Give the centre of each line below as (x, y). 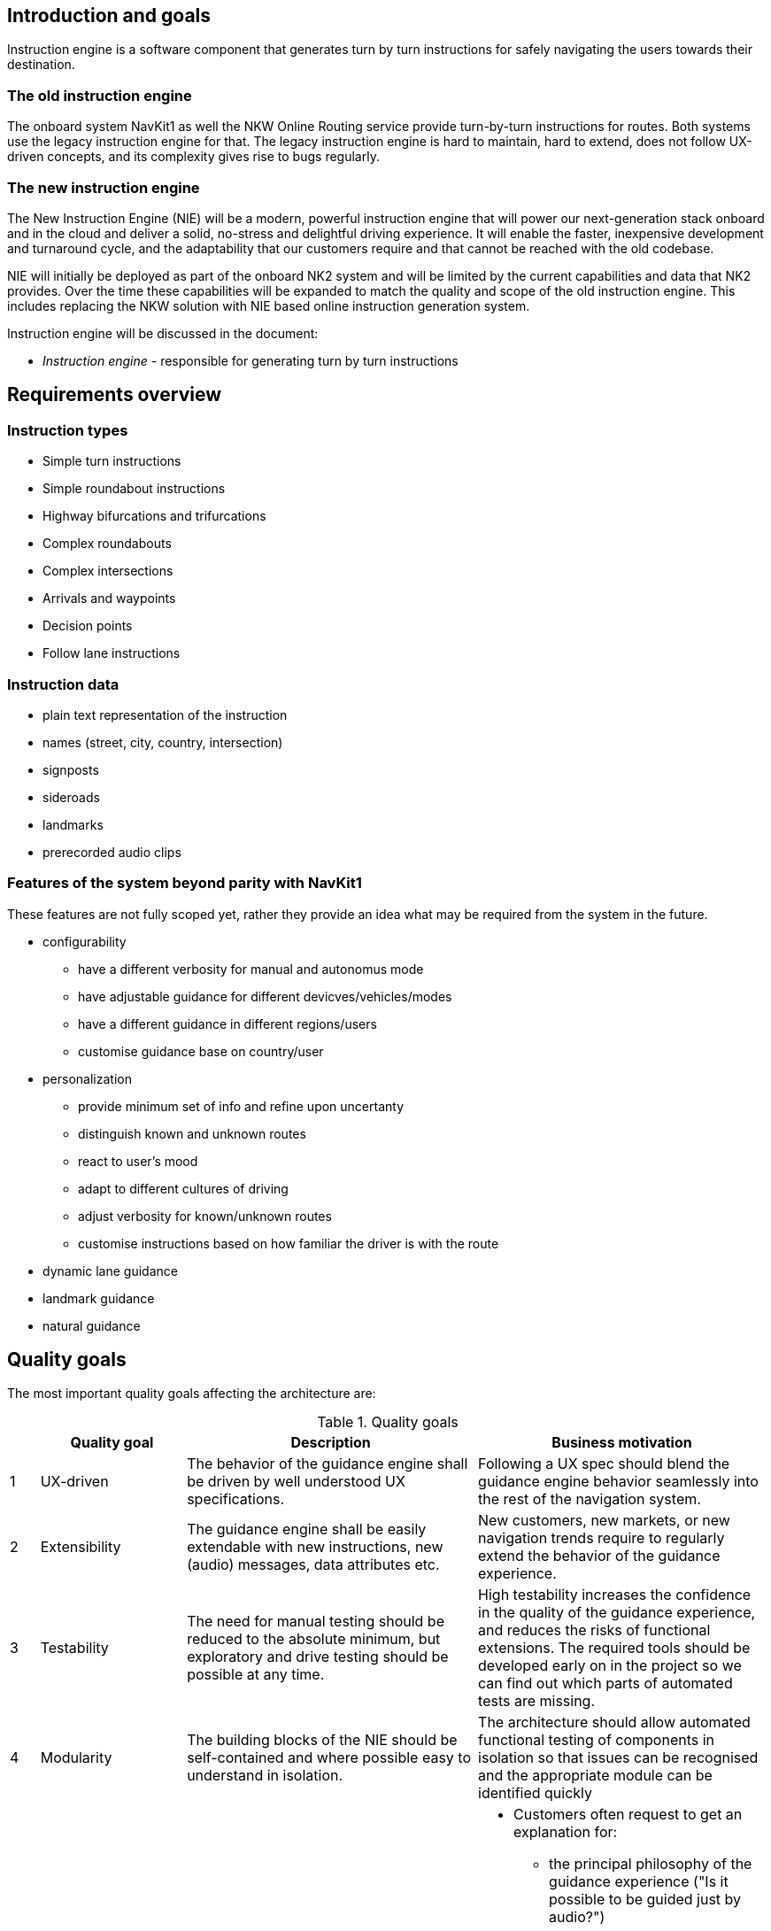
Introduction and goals (109, 15)
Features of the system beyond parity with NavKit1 (185, 883)
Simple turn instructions (112, 461)
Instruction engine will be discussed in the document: (163, 333)
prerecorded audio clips (112, 852)
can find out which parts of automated (605, 1684)
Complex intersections (108, 571)
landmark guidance (99, 1298)
